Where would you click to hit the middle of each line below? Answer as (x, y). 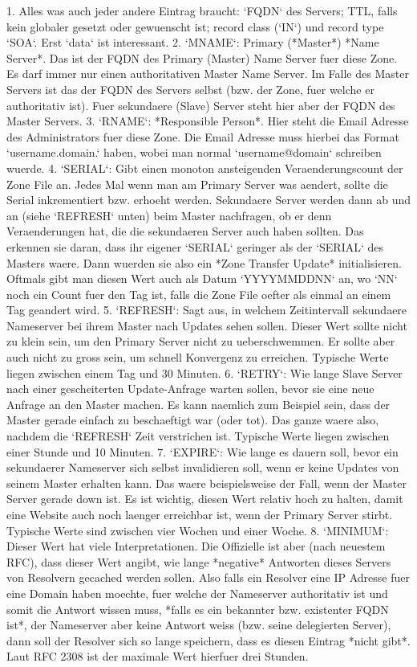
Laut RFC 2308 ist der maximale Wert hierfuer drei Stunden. (158, 656)
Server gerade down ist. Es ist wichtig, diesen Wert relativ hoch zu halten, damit (205, 499)
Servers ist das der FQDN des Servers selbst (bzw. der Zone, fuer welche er (190, 89)
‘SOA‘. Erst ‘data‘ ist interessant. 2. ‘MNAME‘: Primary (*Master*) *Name (193, 42)
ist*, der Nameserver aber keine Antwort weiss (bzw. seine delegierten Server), (199, 625)
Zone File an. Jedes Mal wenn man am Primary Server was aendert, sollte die (197, 184)
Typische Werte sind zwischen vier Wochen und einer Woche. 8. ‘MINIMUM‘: (198, 530)
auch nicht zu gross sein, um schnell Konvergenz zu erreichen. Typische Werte (198, 357)
